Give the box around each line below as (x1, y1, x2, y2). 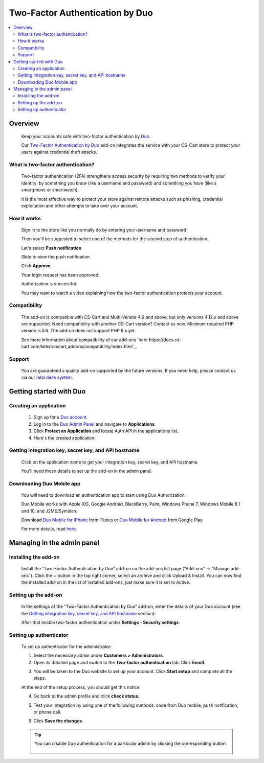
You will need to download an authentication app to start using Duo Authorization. (21, 492, 186, 498)
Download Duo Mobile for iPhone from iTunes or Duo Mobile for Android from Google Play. (21, 517, 204, 523)
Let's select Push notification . (21, 245, 83, 251)
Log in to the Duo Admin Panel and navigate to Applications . (33, 421, 156, 427)
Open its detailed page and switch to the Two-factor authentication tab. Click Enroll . (33, 659, 205, 665)
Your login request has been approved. (21, 272, 100, 277)
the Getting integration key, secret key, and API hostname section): (21, 610, 156, 616)
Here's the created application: (33, 435, 96, 440)
